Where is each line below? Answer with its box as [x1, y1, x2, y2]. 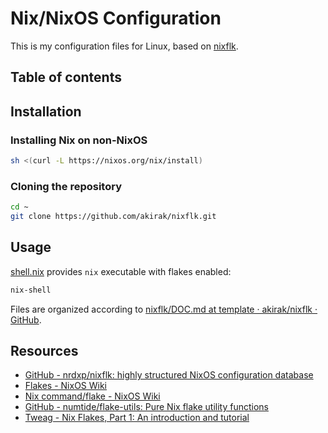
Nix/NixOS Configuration [10, 7, 222, 30]
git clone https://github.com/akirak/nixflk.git [10, 212, 217, 222]
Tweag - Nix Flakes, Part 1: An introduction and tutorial [24, 412, 250, 424]
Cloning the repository [10, 179, 122, 193]
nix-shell [10, 285, 52, 295]
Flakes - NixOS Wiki [24, 380, 108, 392]
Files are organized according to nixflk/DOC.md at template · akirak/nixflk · [10, 303, 318, 315]
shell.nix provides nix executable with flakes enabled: [10, 265, 232, 277]
